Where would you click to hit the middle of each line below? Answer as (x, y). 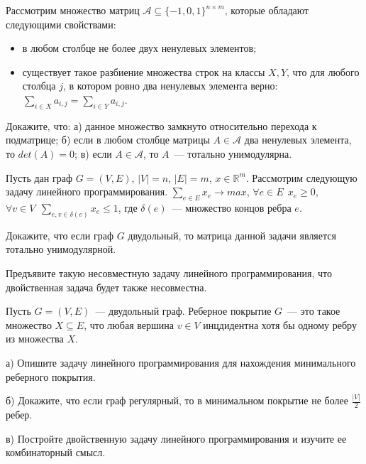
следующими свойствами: (61, 24)
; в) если (93, 153)
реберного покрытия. (51, 376)
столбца (39, 86)
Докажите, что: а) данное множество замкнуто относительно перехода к (161, 125)
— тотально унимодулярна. (233, 153)
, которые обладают (267, 10)
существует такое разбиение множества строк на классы (144, 71)
